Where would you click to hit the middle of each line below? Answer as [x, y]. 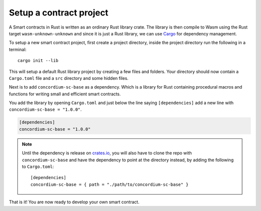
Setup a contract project [59, 13]
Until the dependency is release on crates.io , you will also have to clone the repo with [107, 153]
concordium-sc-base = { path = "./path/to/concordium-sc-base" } [109, 184]
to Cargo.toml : [38, 166]
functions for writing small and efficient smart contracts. [65, 94]
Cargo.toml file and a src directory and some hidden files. [69, 78]
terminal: [18, 49]
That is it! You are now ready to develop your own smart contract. [74, 202]
